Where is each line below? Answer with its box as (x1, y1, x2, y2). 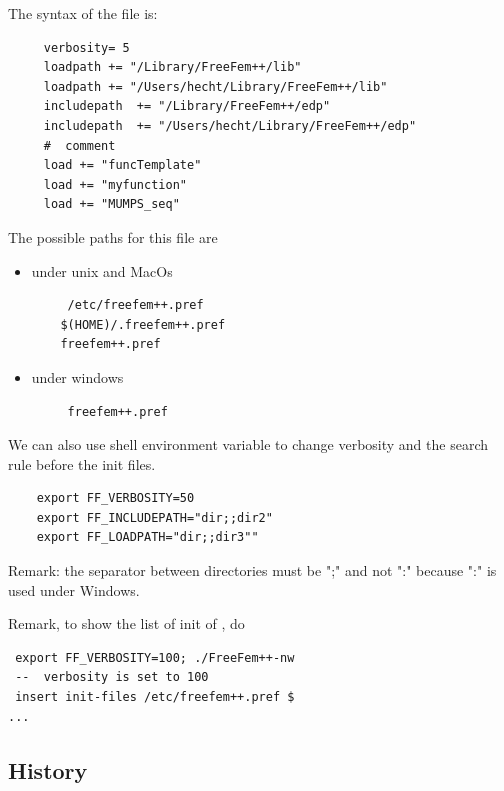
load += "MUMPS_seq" (43, 197, 180, 212)
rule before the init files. (8, 453, 156, 474)
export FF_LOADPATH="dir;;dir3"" (36, 530, 259, 545)
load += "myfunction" (43, 177, 187, 192)
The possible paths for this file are (8, 226, 218, 247)
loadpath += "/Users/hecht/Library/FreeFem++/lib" (43, 79, 388, 94)
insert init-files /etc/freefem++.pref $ (15, 690, 295, 705)
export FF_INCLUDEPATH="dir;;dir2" (36, 510, 273, 525)
